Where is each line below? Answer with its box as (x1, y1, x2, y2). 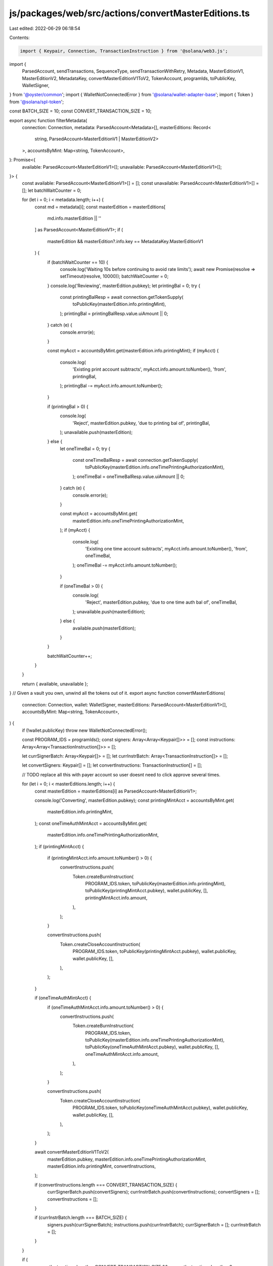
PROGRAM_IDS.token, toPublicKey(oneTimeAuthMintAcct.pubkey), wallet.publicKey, (72, 1104, 248, 1111)
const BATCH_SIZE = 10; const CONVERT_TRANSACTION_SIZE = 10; (9, 108, 152, 114)
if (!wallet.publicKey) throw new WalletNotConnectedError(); (22, 727, 147, 733)
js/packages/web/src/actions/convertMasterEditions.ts (9, 8, 250, 19)
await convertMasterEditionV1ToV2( (34, 1149, 109, 1155)
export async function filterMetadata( (9, 117, 87, 124)
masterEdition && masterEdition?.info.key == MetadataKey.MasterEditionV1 (47, 238, 203, 244)
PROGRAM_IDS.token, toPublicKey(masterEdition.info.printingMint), (85, 881, 226, 887)
